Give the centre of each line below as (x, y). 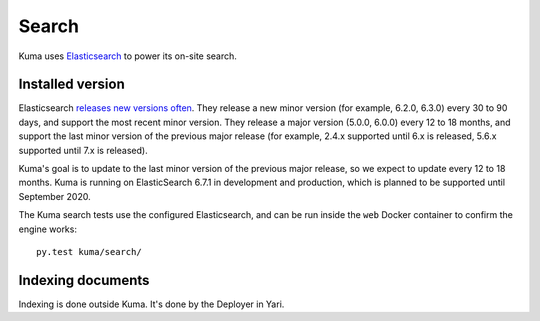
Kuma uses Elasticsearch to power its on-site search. (127, 56)
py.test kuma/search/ (89, 251)
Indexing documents (84, 280)
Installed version (71, 84)
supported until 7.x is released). (83, 150)
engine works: (47, 229)
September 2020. (54, 196)
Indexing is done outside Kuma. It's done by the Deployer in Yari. (151, 304)
